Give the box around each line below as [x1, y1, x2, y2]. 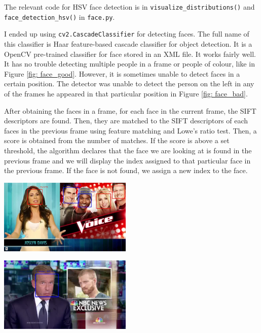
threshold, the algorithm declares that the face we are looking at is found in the [4, 145, 252, 155]
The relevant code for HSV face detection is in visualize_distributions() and [4, 2, 255, 12]
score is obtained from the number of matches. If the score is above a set [4, 135, 230, 146]
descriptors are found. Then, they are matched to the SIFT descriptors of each [4, 115, 248, 126]
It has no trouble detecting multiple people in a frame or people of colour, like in [4, 58, 255, 69]
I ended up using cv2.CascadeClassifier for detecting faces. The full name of [4, 28, 249, 39]
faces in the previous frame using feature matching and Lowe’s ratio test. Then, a [4, 125, 257, 136]
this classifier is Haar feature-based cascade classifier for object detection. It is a [4, 38, 252, 49]
